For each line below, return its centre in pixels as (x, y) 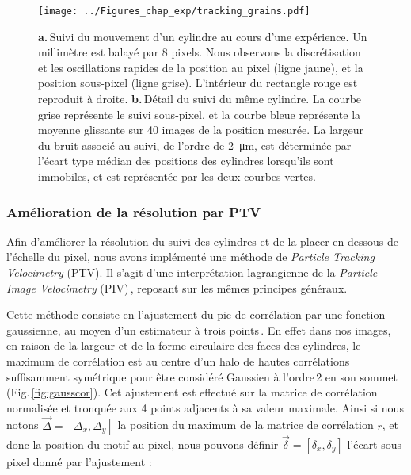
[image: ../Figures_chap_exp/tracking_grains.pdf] (174, 11)
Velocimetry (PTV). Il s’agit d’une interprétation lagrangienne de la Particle (192, 272)
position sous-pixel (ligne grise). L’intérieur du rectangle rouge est (198, 83)
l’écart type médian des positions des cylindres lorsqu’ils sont (186, 161)
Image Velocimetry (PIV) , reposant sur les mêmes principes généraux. (177, 287)
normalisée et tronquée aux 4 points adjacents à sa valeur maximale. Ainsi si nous (205, 407)
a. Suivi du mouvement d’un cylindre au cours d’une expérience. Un (203, 36)
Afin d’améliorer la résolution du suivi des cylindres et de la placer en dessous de (202, 241)
